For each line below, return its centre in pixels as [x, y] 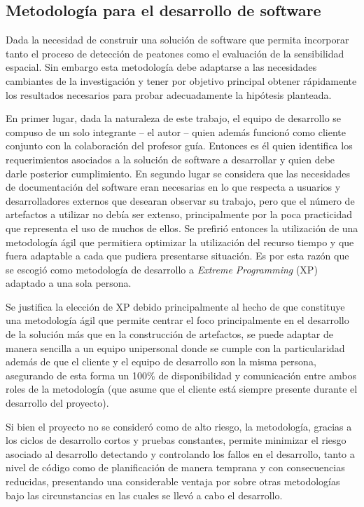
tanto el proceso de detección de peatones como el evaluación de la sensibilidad [175, 53]
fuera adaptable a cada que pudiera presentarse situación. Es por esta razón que [177, 256]
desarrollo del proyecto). [57, 403]
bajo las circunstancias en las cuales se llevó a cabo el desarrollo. [144, 495]
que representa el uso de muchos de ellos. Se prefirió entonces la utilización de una [182, 228]
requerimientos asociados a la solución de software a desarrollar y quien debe [170, 159]
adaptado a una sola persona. [69, 283]
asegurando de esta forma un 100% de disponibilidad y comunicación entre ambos [181, 375]
